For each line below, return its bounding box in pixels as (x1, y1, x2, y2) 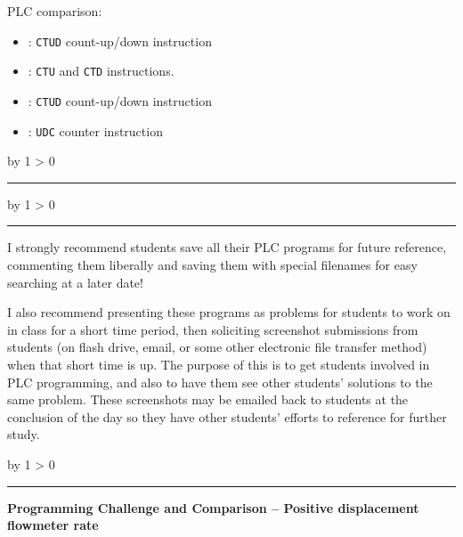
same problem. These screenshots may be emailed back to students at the (7, 390, 409, 409)
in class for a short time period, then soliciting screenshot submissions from (7, 320, 418, 338)
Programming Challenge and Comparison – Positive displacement (7, 498, 419, 517)
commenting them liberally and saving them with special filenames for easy (7, 256, 418, 273)
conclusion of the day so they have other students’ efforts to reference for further (7, 407, 447, 426)
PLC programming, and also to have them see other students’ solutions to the (7, 372, 433, 391)
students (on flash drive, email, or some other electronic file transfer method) (7, 338, 427, 356)
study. (7, 425, 40, 443)
